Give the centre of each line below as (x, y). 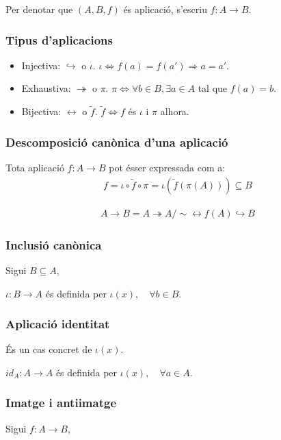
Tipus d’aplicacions (59, 39)
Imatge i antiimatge (61, 403)
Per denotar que (39, 9)
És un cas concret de (49, 349)
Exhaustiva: (46, 88)
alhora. (175, 111)
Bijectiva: (41, 111)
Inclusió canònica (54, 244)
